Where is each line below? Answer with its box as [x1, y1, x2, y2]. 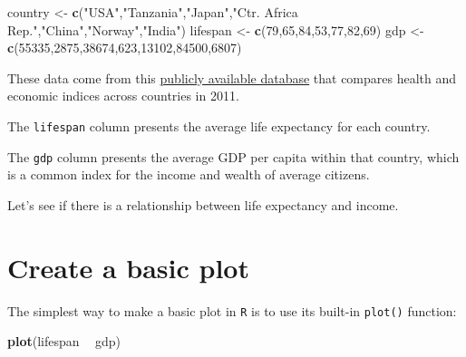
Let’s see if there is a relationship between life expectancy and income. [7, 195, 399, 214]
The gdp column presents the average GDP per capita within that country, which [7, 147, 460, 166]
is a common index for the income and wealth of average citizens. [7, 165, 370, 184]
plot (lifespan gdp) [7, 332, 121, 351]
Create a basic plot [7, 248, 249, 285]
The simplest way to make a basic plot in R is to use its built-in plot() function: [7, 301, 457, 320]
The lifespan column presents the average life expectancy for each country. [7, 116, 431, 135]
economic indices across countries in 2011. [7, 86, 239, 105]
